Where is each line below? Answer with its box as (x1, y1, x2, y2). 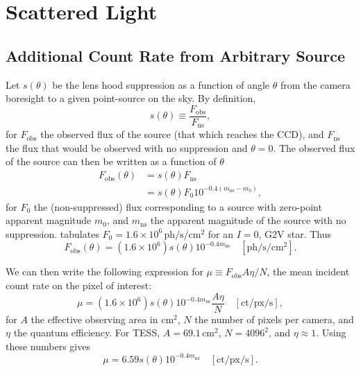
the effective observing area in (31, 311, 158, 326)
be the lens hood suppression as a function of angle (52, 77, 270, 92)
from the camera (280, 77, 351, 92)
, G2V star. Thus (258, 226, 332, 241)
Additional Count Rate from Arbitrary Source (6, 44, 346, 66)
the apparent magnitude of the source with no (150, 213, 346, 227)
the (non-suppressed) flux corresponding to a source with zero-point (33, 199, 322, 214)
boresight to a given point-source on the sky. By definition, (6, 91, 256, 105)
